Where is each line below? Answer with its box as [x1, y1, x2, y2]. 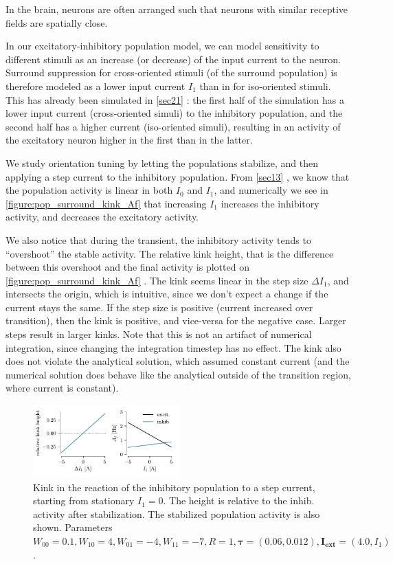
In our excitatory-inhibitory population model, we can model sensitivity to [5, 38, 319, 53]
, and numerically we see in [214, 183, 328, 197]
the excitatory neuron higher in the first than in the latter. [5, 133, 253, 147]
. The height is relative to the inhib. [163, 493, 315, 508]
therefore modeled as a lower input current [5, 78, 186, 93]
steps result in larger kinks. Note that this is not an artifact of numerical [5, 327, 312, 341]
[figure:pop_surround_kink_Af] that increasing [5, 196, 207, 210]
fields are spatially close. [5, 15, 108, 30]
